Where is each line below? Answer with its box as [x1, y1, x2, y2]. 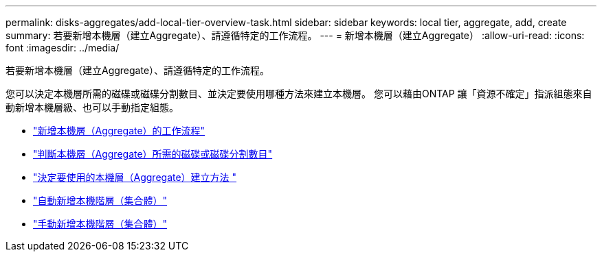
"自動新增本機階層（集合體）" [33, 195, 168, 206]
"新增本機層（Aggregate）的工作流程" [33, 125, 205, 136]
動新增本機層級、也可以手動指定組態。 [5, 101, 179, 113]
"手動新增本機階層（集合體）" [33, 218, 168, 230]
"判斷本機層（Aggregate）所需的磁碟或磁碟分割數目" [33, 148, 273, 160]
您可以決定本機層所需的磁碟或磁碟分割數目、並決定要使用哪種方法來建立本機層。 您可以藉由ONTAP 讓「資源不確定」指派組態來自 [5, 88, 592, 99]
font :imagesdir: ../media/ [5, 42, 120, 53]
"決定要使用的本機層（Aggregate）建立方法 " [33, 171, 237, 183]
